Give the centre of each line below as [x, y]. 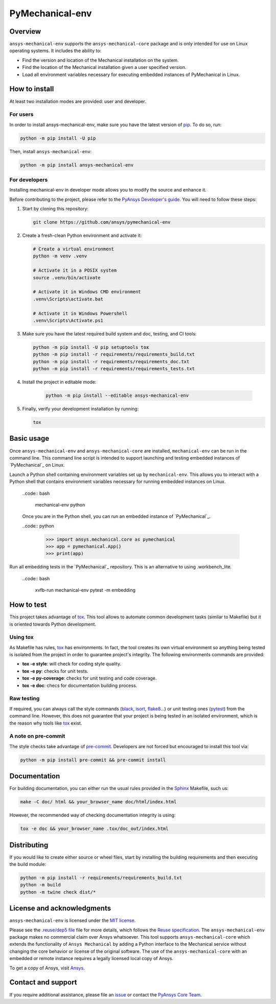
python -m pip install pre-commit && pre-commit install [93, 760]
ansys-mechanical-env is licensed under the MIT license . [73, 921]
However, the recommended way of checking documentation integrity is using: [93, 815]
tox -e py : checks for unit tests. [55, 671]
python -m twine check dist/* [58, 892]
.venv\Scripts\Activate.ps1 [68, 320]
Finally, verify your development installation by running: [80, 409]
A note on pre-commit [37, 736]
